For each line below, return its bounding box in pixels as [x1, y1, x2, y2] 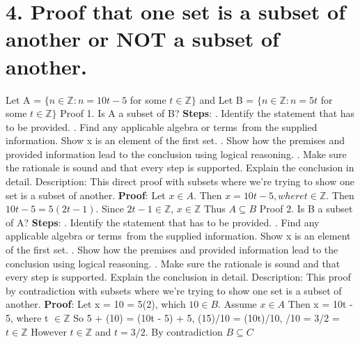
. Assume [218, 297, 257, 311]
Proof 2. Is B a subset [259, 201, 353, 216]
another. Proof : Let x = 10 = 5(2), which [6, 297, 186, 311]
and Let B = [199, 92, 254, 107]
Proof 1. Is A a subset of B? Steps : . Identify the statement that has [60, 106, 355, 120]
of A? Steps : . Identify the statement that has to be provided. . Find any [6, 214, 320, 229]
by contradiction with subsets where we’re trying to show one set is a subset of [6, 283, 342, 297]
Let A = [6, 92, 42, 107]
